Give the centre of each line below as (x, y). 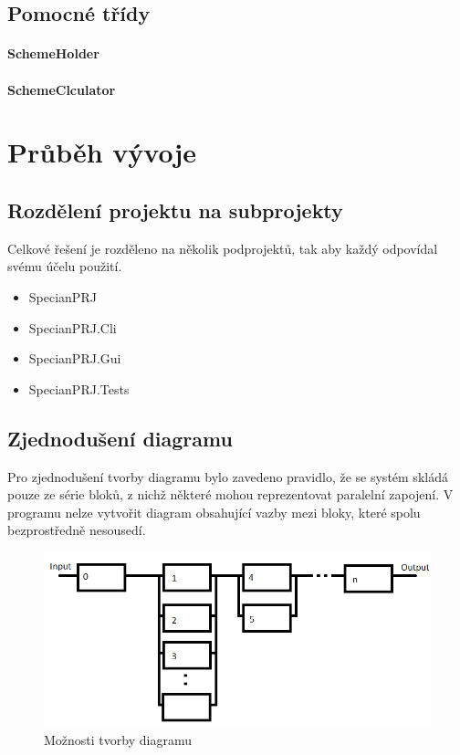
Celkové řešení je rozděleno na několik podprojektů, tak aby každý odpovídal (223, 248)
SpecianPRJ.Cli (73, 327)
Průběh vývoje (102, 152)
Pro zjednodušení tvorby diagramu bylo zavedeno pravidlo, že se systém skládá (228, 476)
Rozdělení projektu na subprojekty (175, 210)
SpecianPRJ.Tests (79, 388)
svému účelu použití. (65, 266)
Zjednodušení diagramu (120, 438)
